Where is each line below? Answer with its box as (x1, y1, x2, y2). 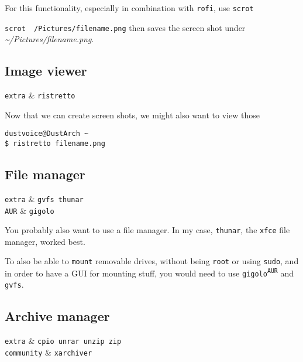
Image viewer (5, 62, 87, 80)
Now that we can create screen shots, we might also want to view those (5, 108, 260, 121)
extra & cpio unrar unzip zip (5, 334, 122, 347)
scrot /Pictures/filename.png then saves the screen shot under (5, 21, 246, 33)
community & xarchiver (5, 346, 92, 358)
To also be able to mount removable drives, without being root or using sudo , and (5, 255, 299, 267)
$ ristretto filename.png (5, 139, 105, 148)
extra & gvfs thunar (5, 192, 84, 204)
